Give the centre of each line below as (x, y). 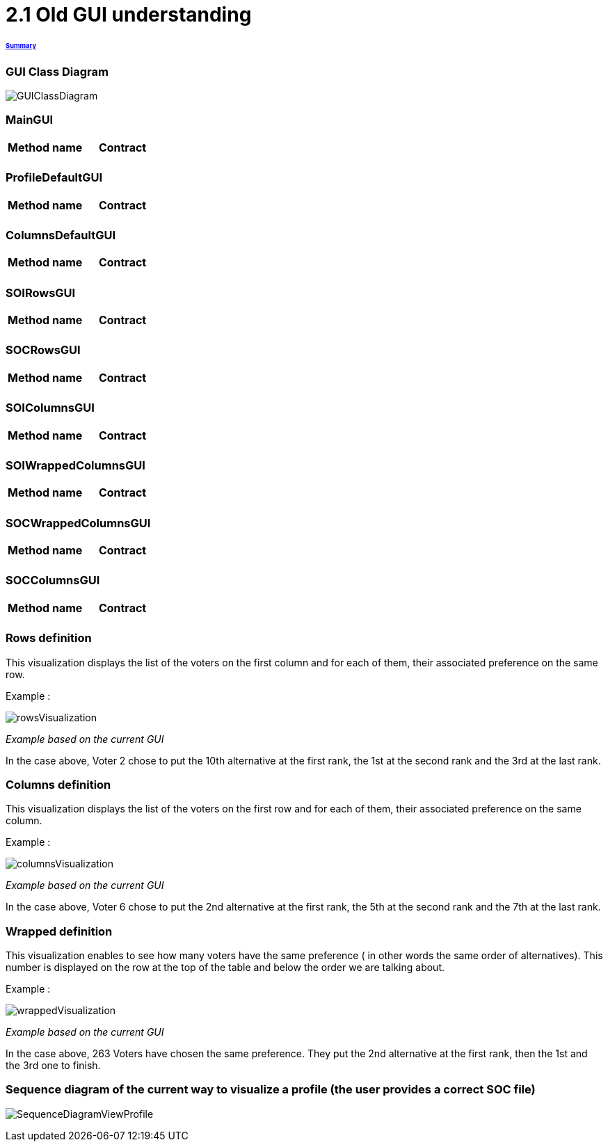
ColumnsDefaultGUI (61, 235)
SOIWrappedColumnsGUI (75, 465)
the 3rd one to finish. (53, 1066)
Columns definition (58, 784)
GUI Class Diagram (57, 71)
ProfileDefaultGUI (54, 178)
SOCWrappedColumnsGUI (78, 523)
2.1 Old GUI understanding (129, 15)
